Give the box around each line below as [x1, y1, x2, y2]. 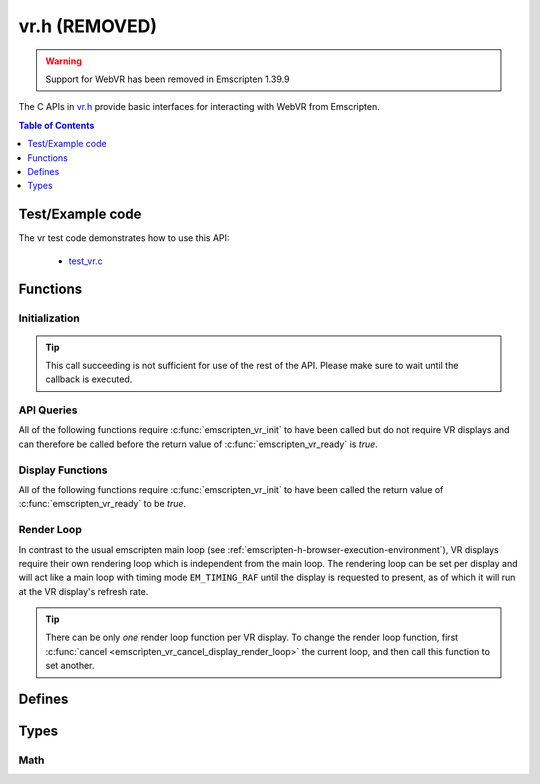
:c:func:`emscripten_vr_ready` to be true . [18, 498, 187, 510]
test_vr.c [68, 255, 104, 267]
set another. [45, 660, 95, 672]
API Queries [18, 403, 78, 417]
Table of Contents [18, 119, 95, 131]
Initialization [18, 311, 80, 325]
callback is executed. [45, 373, 133, 385]
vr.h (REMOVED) [18, 15, 158, 37]
